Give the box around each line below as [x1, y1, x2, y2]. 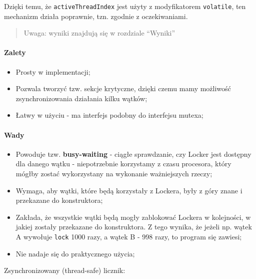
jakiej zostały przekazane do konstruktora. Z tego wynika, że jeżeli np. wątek [15, 221, 252, 232]
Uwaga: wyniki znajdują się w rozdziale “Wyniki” [23, 28, 175, 38]
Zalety [4, 47, 26, 58]
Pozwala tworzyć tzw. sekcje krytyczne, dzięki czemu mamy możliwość [15, 83, 231, 94]
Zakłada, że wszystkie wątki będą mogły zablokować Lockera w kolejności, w [15, 211, 251, 222]
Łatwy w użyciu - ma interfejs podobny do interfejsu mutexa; [15, 110, 203, 120]
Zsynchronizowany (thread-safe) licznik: [4, 265, 125, 275]
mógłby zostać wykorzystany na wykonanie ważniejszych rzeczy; [15, 168, 212, 178]
